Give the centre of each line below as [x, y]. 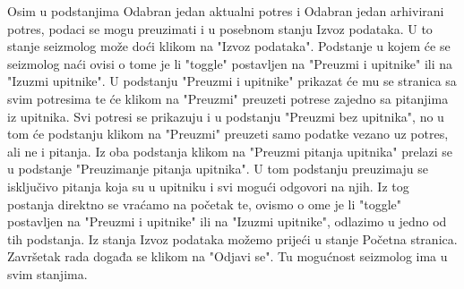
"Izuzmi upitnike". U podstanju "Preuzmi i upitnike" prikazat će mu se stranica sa [232, 81]
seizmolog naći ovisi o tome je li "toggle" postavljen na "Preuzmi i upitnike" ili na [230, 63]
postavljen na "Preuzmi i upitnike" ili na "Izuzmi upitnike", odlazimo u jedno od [227, 221]
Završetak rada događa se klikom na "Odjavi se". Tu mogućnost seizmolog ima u [228, 256]
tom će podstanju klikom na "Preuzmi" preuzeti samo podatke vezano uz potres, [228, 134]
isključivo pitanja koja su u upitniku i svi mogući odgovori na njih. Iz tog [208, 186]
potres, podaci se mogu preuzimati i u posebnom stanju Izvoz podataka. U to [220, 28]
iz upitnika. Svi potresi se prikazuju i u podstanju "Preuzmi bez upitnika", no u [226, 116]
